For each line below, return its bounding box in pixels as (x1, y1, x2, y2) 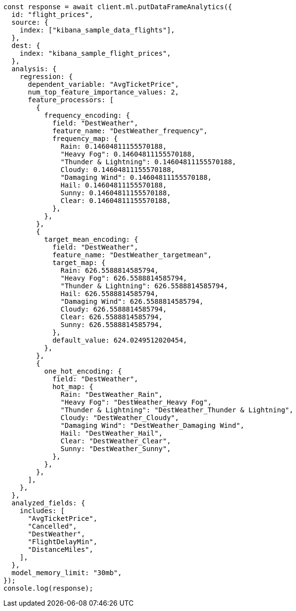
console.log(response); (3, 584, 93, 592)
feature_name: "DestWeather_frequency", (52, 127, 208, 135)
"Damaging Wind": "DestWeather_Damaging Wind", (61, 422, 245, 429)
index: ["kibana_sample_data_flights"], (19, 26, 175, 34)
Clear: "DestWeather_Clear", (61, 437, 171, 445)
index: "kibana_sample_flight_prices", (19, 49, 171, 57)
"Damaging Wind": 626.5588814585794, (61, 298, 204, 305)
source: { (11, 18, 48, 26)
